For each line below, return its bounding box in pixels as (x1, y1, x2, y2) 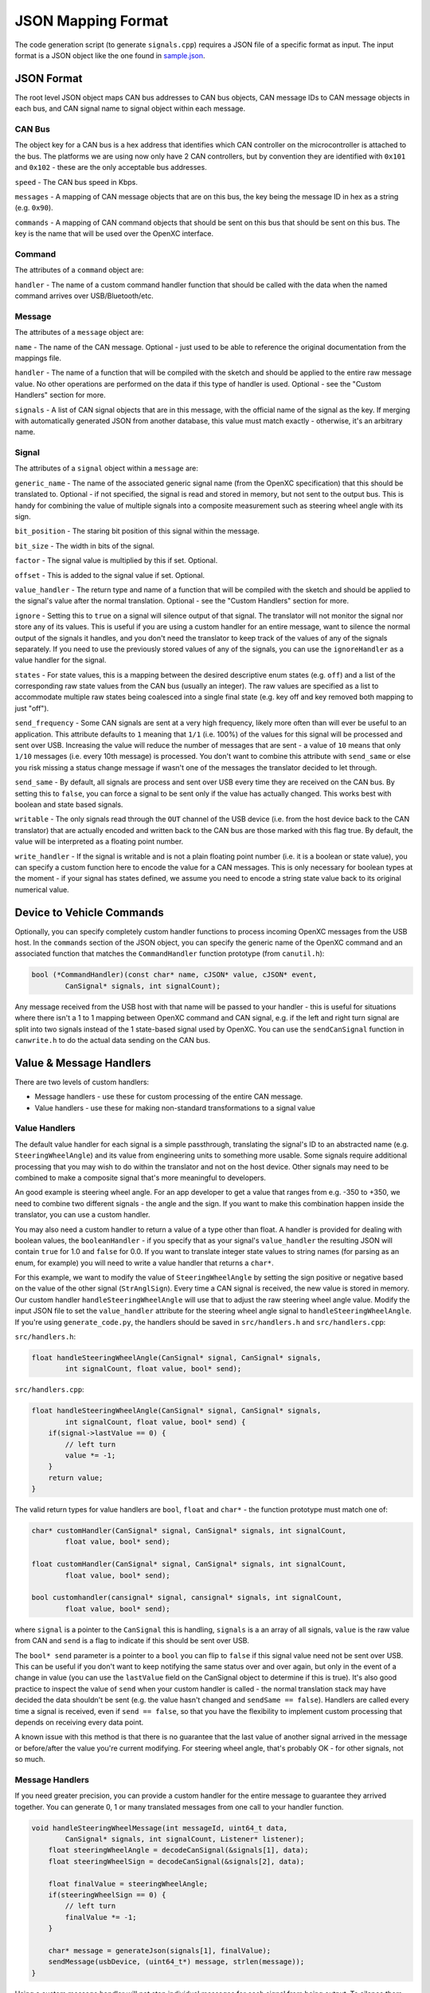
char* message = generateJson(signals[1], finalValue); (48, 1946, 272, 1955)
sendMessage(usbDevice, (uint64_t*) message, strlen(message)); (48, 1957, 305, 1967)
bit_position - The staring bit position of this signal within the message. (14, 526, 260, 536)
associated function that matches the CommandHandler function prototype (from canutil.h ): (14, 949, 325, 958)
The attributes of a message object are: (14, 328, 144, 337)
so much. (14, 1755, 45, 1764)
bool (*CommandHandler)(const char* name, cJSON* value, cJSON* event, (31, 970, 318, 980)
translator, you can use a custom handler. (14, 1210, 150, 1220)
